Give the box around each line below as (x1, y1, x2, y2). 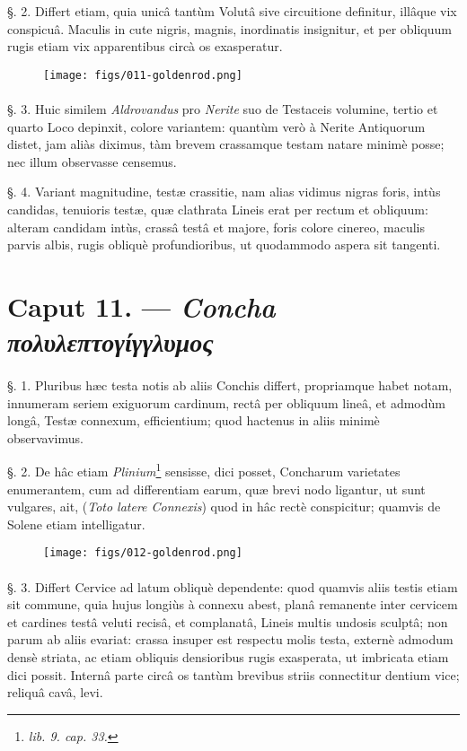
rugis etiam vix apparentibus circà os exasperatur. (7, 37, 283, 56)
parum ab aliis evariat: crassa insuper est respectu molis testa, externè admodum (7, 630, 454, 649)
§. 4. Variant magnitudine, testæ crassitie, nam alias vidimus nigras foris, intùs (7, 182, 441, 201)
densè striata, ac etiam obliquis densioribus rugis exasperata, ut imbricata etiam (7, 647, 449, 666)
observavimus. (7, 428, 84, 447)
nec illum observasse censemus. (7, 152, 177, 170)
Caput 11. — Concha (7, 287, 276, 325)
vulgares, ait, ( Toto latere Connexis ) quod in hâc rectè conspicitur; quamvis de (7, 497, 441, 516)
